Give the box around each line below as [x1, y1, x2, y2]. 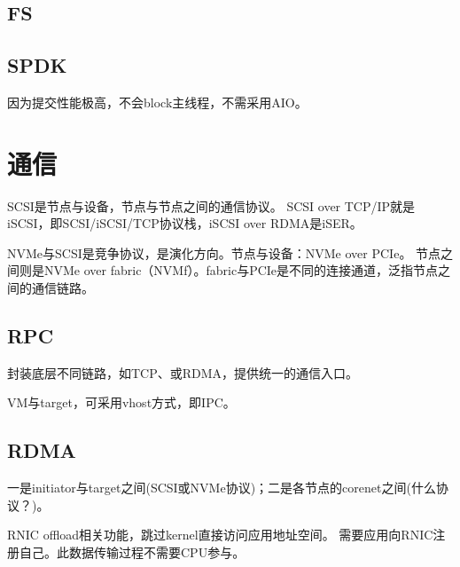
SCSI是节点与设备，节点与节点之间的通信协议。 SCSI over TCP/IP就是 [7, 196, 416, 215]
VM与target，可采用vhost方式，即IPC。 [7, 393, 236, 412]
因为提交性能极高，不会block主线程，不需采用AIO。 [7, 92, 308, 111]
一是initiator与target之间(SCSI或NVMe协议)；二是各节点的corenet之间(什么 [7, 478, 436, 497]
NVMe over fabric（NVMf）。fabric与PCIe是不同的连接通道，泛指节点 [43, 261, 439, 280]
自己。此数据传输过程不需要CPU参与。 [19, 543, 246, 562]
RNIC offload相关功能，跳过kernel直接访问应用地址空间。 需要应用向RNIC [7, 525, 433, 544]
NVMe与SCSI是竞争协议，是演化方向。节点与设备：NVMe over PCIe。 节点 [7, 243, 441, 262]
